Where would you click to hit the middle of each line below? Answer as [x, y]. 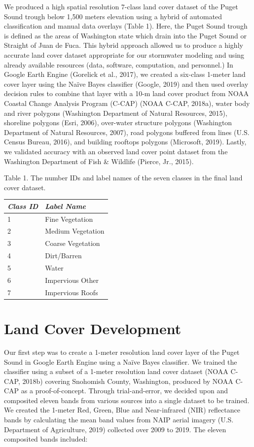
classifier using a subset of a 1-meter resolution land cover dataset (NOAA [116, 371]
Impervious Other [72, 280]
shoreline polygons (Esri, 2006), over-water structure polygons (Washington [118, 122]
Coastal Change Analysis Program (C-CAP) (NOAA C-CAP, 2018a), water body [127, 103]
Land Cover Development [93, 328]
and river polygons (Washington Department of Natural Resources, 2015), [116, 113]
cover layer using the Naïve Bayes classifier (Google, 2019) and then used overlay [126, 84]
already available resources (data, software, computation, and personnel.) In [119, 64]
